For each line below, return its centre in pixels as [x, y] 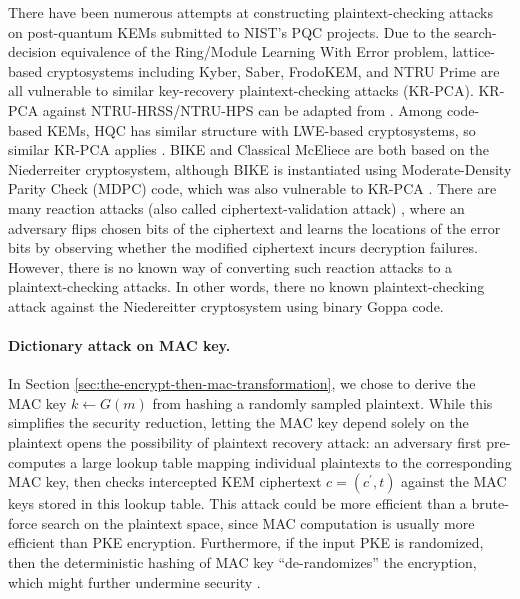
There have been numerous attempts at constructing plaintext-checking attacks [250, 12]
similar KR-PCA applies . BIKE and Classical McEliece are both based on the [248, 149]
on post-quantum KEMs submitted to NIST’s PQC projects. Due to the [229, 31]
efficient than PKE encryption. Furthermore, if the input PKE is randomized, [246, 542]
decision [32, 51]
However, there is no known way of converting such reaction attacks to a [230, 266]
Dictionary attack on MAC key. [119, 345]
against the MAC [454, 481]
